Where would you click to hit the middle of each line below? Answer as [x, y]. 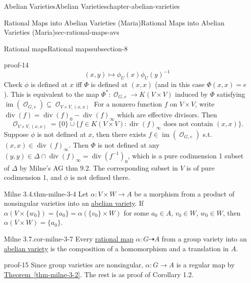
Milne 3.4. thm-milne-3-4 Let [46, 193]
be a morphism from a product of [184, 193]
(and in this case [180, 84]
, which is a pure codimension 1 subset [186, 155]
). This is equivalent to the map [52, 94]
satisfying [231, 94]
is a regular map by [205, 265]
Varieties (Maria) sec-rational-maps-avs [62, 32]
